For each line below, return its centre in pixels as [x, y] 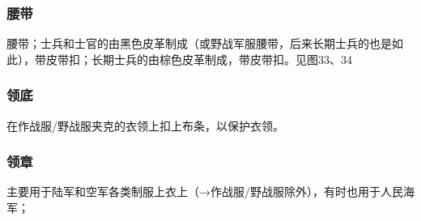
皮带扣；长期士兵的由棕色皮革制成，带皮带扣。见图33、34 [199, 59]
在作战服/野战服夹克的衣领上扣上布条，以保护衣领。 [145, 125]
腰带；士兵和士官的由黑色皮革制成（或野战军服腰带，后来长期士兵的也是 [199, 43]
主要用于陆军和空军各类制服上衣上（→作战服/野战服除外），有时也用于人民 [205, 191]
